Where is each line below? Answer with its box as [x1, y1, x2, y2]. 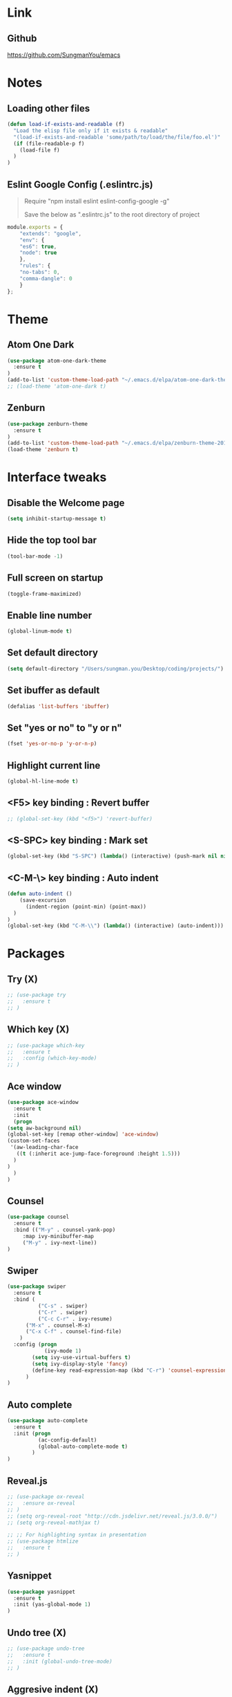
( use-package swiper [7, 1283, 67, 1290]
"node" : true [19, 249, 57, 257]
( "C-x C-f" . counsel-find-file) [25, 1328, 122, 1335]
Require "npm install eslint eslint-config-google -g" [23, 197, 170, 205]
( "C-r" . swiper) [37, 1309, 88, 1316]
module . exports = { [7, 224, 64, 230]
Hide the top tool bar [7, 534, 97, 546]
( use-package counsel [7, 1213, 70, 1221]
